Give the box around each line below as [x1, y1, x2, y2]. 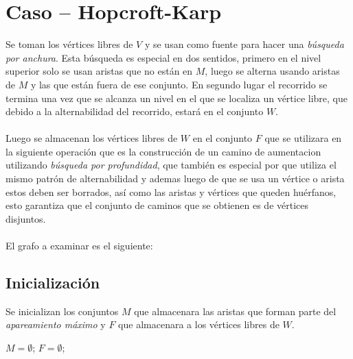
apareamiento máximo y [5, 317, 106, 332]
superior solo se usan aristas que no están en [5, 64, 193, 78]
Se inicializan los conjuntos [5, 304, 119, 318]
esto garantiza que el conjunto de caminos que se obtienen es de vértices [5, 198, 308, 212]
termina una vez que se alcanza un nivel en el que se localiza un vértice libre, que [5, 90, 348, 105]
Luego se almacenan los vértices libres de [5, 131, 178, 145]
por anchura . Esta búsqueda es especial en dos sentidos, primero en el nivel [5, 50, 321, 64]
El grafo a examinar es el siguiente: [5, 238, 153, 253]
